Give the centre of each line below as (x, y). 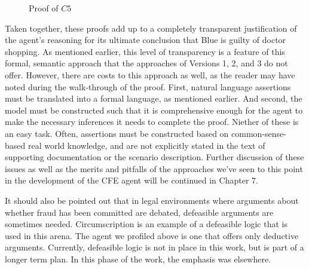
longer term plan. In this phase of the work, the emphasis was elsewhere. (138, 259)
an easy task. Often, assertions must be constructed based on (117, 133)
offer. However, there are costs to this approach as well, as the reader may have (150, 74)
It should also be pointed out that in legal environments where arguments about (152, 200)
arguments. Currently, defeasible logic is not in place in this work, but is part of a (154, 247)
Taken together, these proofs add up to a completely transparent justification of (151, 28)
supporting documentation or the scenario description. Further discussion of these (154, 157)
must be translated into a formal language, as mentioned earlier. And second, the (154, 98)
